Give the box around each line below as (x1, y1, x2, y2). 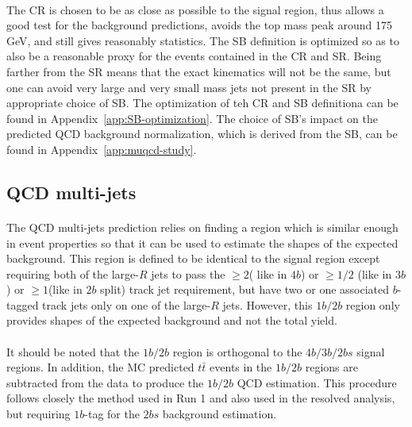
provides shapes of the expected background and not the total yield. (6, 312, 337, 329)
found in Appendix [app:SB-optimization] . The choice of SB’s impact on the (6, 110, 378, 126)
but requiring (6, 406, 71, 422)
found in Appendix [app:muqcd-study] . (6, 140, 197, 157)
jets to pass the (151, 265, 225, 282)
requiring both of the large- (6, 265, 139, 282)
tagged (6, 296, 39, 313)
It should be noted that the (6, 343, 140, 360)
